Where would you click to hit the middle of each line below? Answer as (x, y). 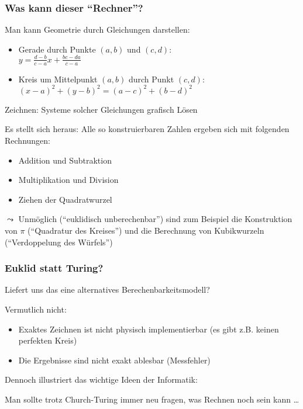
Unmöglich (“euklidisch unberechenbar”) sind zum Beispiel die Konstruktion (155, 219)
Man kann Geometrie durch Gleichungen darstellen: (97, 30)
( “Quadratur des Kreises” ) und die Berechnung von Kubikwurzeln (146, 230)
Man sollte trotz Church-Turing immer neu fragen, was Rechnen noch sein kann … (152, 399)
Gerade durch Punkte (57, 49)
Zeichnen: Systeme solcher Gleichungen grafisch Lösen (101, 109)
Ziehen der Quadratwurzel (65, 199)
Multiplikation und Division (68, 180)
